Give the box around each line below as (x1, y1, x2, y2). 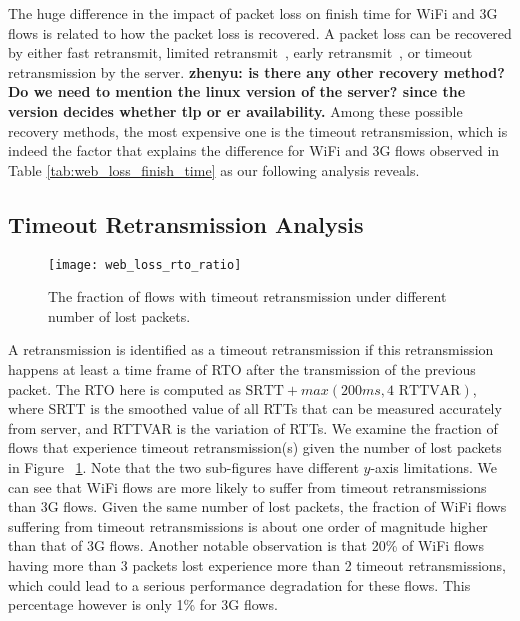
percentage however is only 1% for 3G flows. (8, 594, 278, 615)
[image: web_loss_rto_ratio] (48, 257, 242, 272)
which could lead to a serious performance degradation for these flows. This (8, 574, 471, 595)
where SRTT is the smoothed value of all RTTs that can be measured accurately (8, 398, 502, 419)
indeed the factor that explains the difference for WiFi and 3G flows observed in (8, 140, 500, 161)
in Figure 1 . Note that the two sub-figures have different (8, 456, 359, 477)
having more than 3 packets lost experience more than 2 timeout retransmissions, (8, 554, 507, 575)
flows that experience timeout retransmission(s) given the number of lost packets (8, 437, 502, 458)
